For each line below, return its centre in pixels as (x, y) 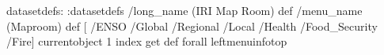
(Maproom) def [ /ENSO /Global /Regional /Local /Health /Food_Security (192, 26)
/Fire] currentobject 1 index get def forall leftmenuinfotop (147, 41)
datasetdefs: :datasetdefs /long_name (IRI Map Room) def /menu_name (184, 10)
